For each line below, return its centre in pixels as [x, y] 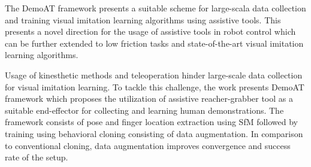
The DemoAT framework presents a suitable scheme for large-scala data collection [155, 8]
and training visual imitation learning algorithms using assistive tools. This [143, 19]
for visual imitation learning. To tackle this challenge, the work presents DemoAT [155, 86]
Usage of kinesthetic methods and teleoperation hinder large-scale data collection [154, 75]
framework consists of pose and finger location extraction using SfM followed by [152, 122]
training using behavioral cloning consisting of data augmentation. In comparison [154, 133]
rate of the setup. [37, 157]
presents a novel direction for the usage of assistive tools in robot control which [150, 31]
